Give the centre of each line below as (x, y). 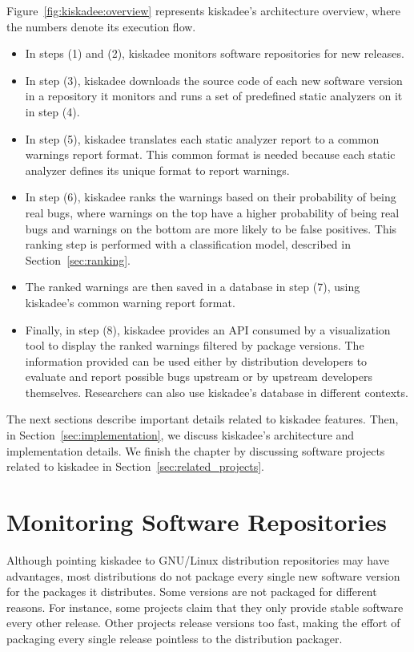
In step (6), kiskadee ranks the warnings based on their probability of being (211, 197)
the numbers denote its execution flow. (101, 26)
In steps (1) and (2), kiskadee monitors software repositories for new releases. (215, 53)
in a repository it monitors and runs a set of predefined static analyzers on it (214, 96)
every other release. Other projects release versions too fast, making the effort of (203, 623)
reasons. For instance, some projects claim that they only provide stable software (205, 607)
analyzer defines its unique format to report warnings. (157, 170)
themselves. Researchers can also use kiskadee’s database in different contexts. (217, 392)
